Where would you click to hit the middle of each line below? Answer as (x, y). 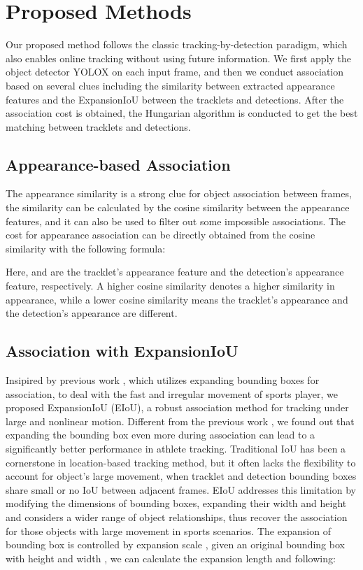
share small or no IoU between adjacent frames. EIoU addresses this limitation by (181, 489)
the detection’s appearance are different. (92, 313)
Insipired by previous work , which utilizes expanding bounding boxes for (163, 380)
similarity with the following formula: (86, 248)
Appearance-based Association (118, 164)
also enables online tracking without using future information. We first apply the (179, 58)
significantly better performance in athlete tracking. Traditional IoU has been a (176, 448)
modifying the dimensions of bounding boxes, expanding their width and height (176, 503)
